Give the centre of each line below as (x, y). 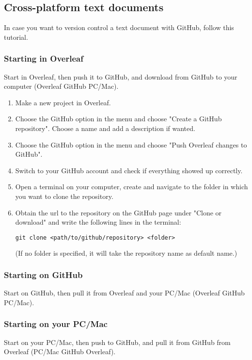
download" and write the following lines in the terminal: (98, 222)
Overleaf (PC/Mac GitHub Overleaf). (60, 352)
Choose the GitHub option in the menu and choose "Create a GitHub (118, 119)
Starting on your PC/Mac (56, 324)
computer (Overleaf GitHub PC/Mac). (61, 86)
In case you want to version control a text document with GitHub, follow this (119, 27)
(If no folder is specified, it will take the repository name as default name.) (126, 253)
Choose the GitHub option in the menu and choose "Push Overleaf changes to (131, 144)
